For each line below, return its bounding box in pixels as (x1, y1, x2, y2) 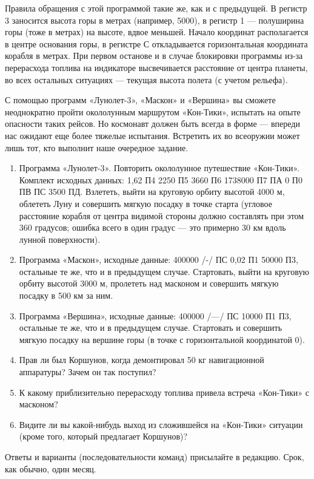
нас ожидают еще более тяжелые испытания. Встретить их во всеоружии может (5, 129, 300, 141)
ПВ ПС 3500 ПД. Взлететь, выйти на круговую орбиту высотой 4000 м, (19, 185, 285, 198)
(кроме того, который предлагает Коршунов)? (19, 430, 188, 443)
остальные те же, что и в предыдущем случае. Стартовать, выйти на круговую (19, 265, 309, 277)
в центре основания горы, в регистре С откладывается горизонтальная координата (5, 37, 308, 50)
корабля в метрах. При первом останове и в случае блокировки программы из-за (5, 49, 303, 62)
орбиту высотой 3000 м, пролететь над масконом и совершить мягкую (19, 277, 279, 290)
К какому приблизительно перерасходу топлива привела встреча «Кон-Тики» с (19, 386, 309, 398)
